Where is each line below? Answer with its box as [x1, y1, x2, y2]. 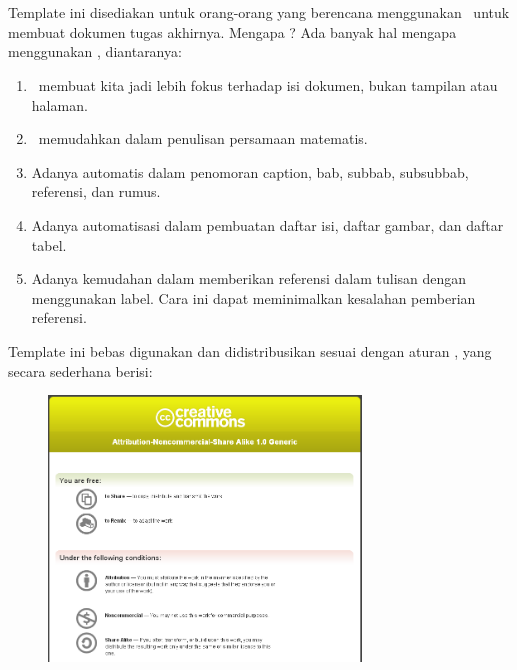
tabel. [31, 234, 67, 255]
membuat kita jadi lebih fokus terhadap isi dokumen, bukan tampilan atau [38, 74, 498, 95]
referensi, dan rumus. [31, 181, 161, 202]
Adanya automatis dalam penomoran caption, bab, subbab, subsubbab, [31, 161, 469, 182]
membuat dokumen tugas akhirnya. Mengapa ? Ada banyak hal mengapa [8, 21, 457, 42]
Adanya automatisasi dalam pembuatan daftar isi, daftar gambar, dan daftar [31, 214, 504, 235]
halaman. [31, 94, 88, 115]
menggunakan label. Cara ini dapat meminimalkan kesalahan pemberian [31, 287, 476, 308]
